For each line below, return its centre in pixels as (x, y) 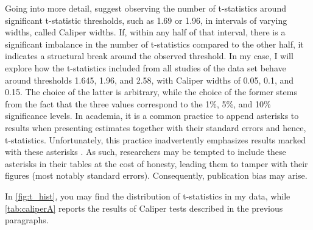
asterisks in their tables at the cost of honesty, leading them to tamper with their (156, 163)
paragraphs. (27, 220)
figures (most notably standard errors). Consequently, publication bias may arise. (156, 175)
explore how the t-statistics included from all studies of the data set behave (146, 67)
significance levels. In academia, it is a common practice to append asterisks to (152, 116)
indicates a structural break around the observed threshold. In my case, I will (149, 56)
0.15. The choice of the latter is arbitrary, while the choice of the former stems (151, 92)
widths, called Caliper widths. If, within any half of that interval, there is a (145, 32)
